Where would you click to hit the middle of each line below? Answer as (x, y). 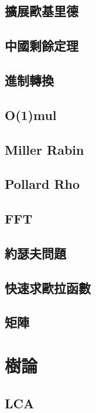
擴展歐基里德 (42, 11)
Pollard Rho (42, 184)
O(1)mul (31, 114)
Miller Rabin (44, 149)
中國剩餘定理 (42, 46)
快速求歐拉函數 (48, 287)
